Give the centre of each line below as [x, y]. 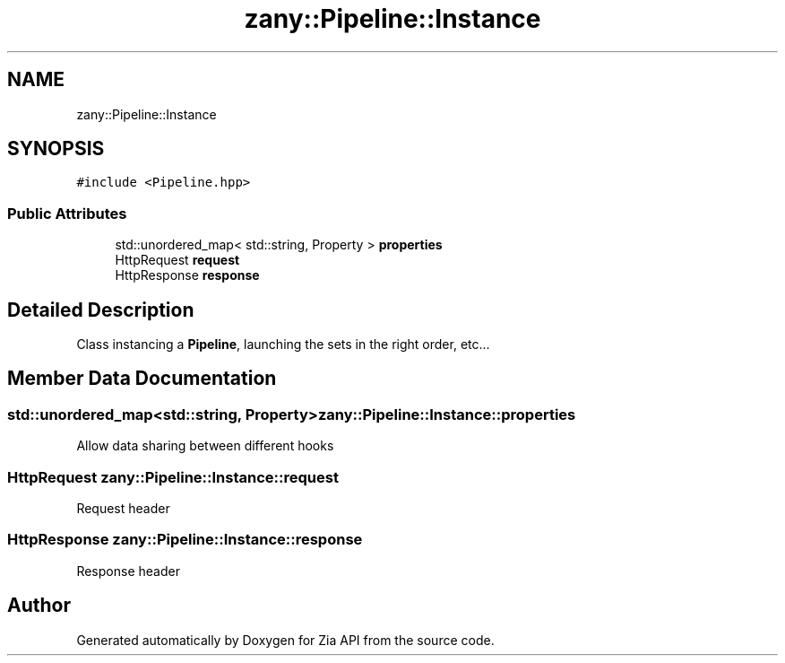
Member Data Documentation [142, 379]
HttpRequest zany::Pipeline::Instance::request [173, 477]
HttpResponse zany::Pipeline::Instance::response [185, 540]
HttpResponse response [187, 275]
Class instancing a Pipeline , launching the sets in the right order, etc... [283, 345]
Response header [128, 571]
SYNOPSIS [56, 149]
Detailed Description [101, 310]
